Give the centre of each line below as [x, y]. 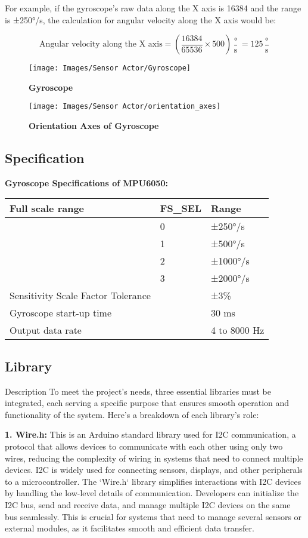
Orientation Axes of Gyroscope [94, 126]
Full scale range [47, 208]
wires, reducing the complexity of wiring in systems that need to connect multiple [154, 458]
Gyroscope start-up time [61, 313]
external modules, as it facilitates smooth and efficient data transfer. [130, 528]
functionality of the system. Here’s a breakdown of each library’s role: [132, 414]
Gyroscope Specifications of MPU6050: [86, 182]
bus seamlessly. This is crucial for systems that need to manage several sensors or [153, 516]
